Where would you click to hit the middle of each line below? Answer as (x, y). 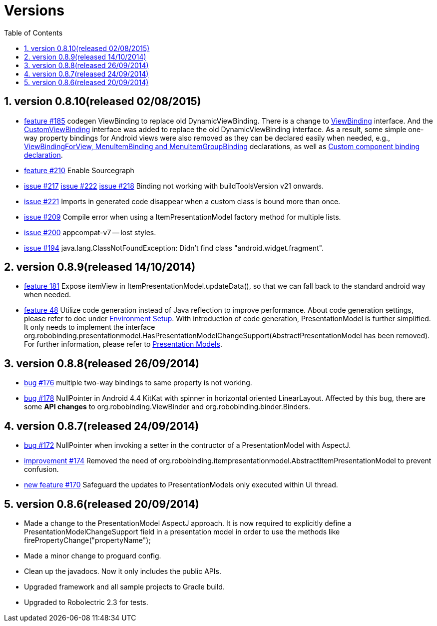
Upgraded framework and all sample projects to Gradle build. (124, 586)
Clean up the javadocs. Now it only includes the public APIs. (123, 571)
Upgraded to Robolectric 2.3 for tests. (86, 602)
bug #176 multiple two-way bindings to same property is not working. (138, 383)
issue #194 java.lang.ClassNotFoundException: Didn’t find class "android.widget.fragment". (174, 248)
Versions (34, 11)
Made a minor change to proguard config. (93, 555)
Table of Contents (33, 33)
